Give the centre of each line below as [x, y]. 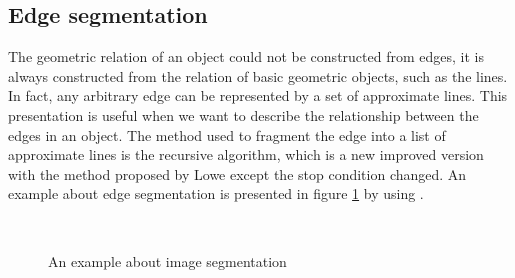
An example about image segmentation [167, 260]
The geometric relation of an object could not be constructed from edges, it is [246, 56]
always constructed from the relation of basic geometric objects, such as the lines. [258, 75]
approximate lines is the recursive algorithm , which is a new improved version [246, 154]
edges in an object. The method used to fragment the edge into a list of [227, 134]
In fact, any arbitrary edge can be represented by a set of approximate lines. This [258, 95]
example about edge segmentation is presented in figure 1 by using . [216, 193]
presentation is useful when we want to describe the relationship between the [243, 114]
